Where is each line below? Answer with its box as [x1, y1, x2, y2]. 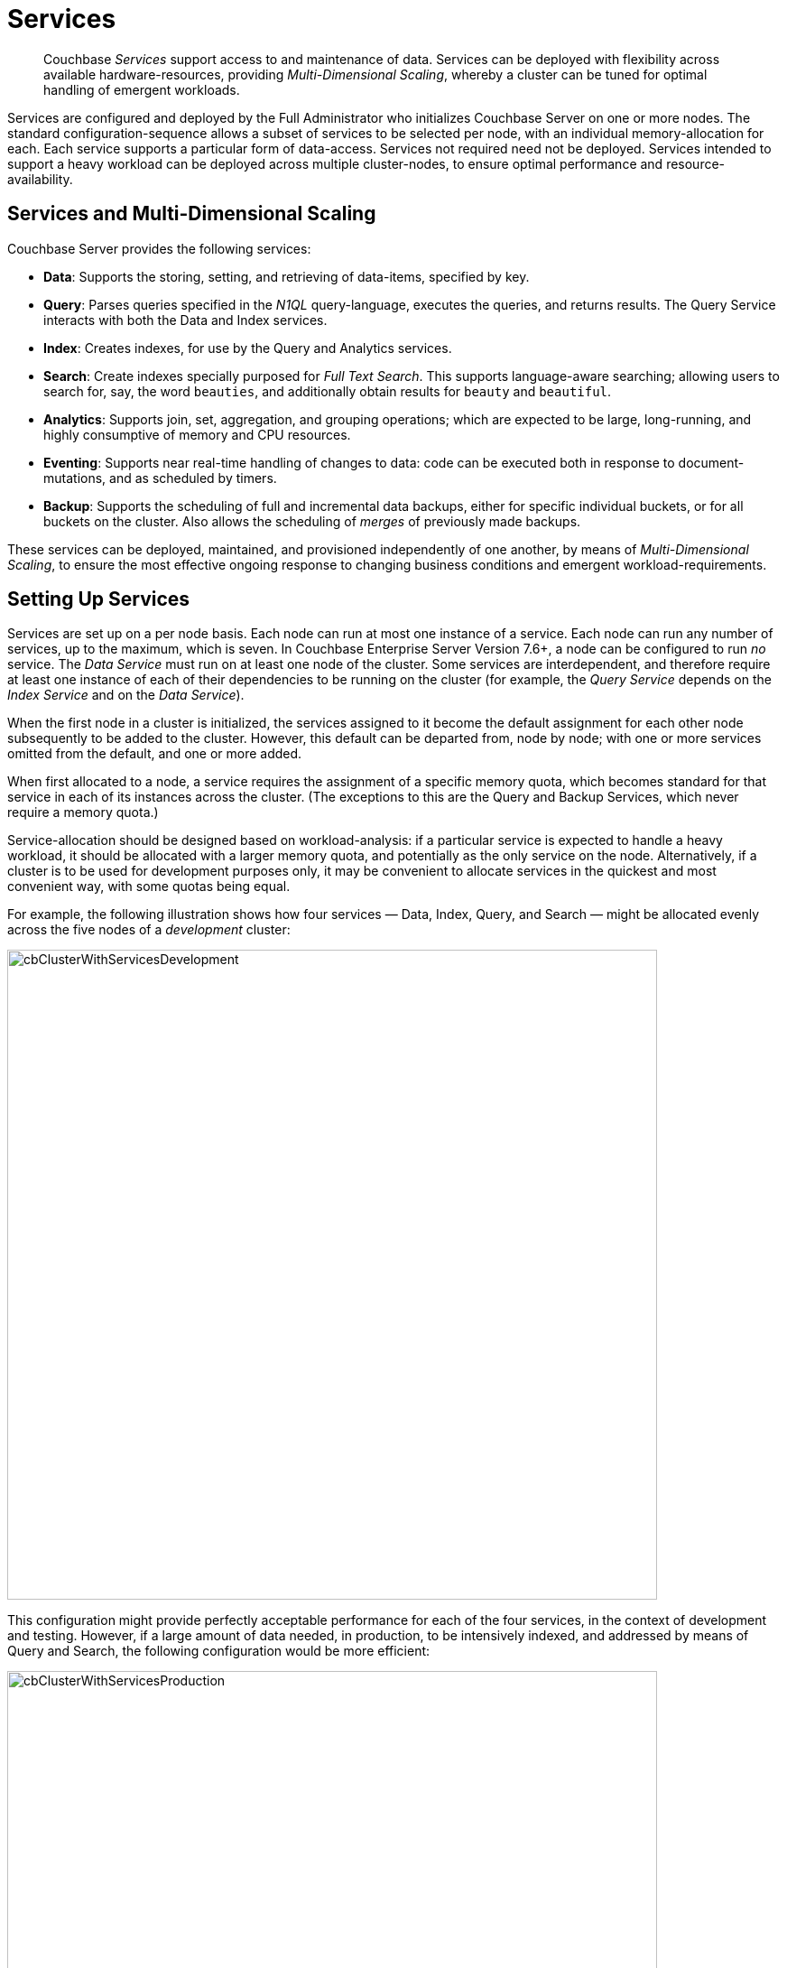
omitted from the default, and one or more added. [7, 746, 302, 762]
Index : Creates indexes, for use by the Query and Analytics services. [43, 339, 452, 356]
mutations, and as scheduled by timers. [43, 469, 277, 486]
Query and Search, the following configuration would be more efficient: [7, 1643, 431, 1659]
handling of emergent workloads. [43, 81, 240, 97]
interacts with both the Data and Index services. [43, 311, 328, 328]
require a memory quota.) [7, 804, 159, 821]
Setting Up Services [7, 588, 190, 611]
